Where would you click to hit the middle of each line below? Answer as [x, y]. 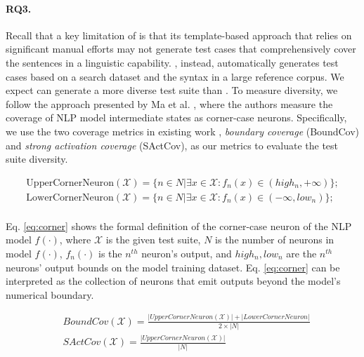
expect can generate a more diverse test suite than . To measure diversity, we [172, 90]
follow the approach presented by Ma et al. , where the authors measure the [169, 103]
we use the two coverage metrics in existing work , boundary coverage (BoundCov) [183, 131]
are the [301, 254]
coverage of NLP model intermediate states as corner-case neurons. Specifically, [176, 117]
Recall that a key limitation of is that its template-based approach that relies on [179, 35]
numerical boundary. [50, 294]
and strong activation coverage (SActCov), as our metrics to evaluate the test [172, 145]
